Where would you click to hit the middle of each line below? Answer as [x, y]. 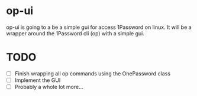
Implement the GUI [38, 80]
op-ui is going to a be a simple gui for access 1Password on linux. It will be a [99, 27]
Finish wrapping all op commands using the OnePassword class [92, 73]
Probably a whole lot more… [49, 87]
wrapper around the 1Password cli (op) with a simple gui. [75, 33]
